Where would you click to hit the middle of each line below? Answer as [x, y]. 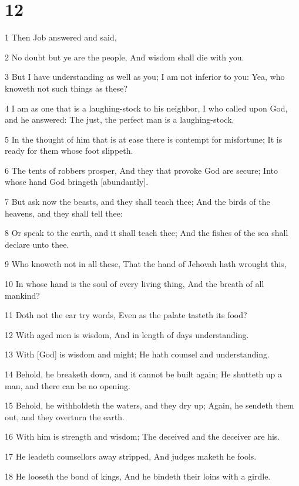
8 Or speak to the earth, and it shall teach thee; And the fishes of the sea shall [147, 233]
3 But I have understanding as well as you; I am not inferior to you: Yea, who [145, 77]
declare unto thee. [37, 244]
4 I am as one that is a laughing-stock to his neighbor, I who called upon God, [146, 108]
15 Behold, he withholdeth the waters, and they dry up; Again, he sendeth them [149, 405]
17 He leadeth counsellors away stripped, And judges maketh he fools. [131, 456]
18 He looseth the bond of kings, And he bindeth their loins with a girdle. [138, 476]
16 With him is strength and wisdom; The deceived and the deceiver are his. [142, 436]
